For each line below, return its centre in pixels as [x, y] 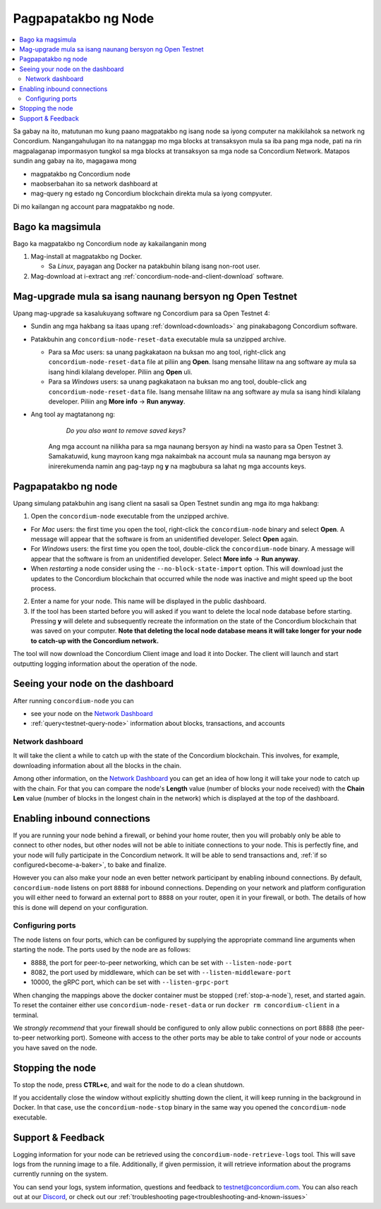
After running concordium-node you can [73, 700]
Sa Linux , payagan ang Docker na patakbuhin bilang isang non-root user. [154, 266]
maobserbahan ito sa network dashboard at [94, 184]
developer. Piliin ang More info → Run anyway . [117, 401]
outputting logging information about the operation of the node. [105, 664]
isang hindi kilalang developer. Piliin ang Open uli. [120, 372]
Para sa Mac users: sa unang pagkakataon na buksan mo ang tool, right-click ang [167, 352]
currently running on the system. [61, 1174]
